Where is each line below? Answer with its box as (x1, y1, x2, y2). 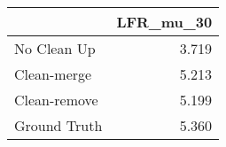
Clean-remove (14, 89, 98, 110)
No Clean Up (14, 38, 96, 58)
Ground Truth (14, 115, 103, 135)
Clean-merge (14, 64, 92, 84)
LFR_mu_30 (116, 12, 213, 32)
